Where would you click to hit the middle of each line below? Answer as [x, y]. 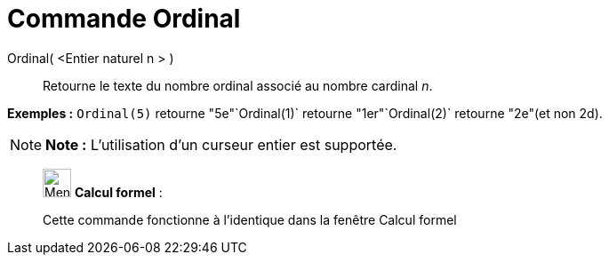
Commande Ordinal [124, 19]
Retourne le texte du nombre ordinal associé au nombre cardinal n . [238, 85]
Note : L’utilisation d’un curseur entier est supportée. [221, 144]
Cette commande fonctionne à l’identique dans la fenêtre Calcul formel [250, 219]
